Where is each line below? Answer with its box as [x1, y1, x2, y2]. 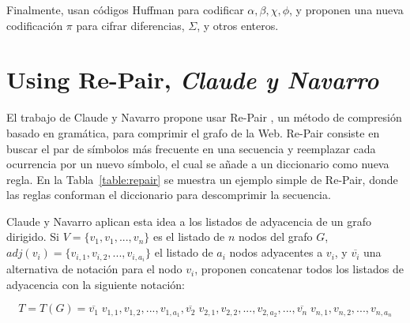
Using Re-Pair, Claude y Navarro [6, 63, 379, 96]
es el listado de [152, 228, 225, 245]
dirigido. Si [6, 228, 59, 245]
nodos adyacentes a [229, 244, 323, 261]
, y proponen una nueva [289, 2, 404, 17]
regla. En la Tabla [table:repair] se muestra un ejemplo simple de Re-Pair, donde [6, 171, 398, 187]
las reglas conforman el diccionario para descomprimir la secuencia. [6, 186, 331, 203]
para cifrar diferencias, [76, 17, 185, 33]
